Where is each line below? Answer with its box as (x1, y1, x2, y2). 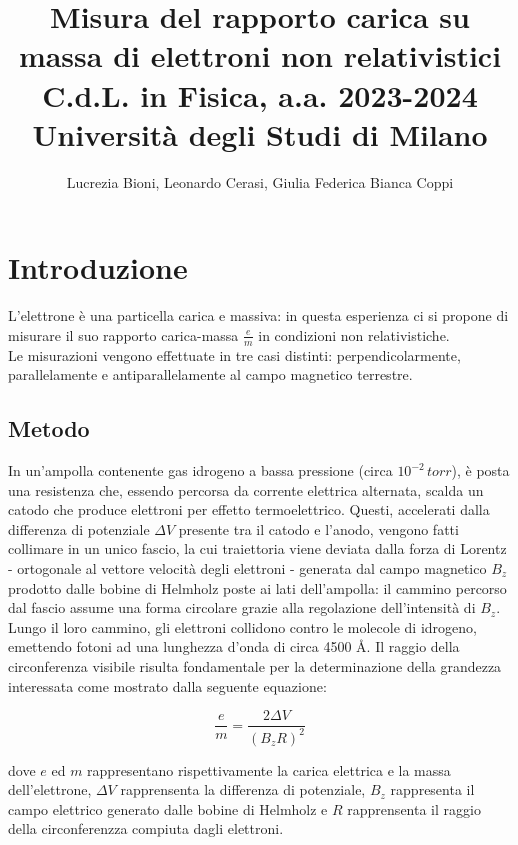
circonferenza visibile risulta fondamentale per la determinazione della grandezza (8, 655, 502, 676)
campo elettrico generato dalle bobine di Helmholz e (8, 798, 328, 819)
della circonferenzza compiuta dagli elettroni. (8, 818, 284, 839)
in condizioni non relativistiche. (258, 324, 450, 345)
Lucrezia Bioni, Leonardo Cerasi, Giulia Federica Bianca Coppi (66, 171, 454, 192)
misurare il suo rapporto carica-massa (8, 324, 239, 345)
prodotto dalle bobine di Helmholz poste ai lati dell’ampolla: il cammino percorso (8, 577, 507, 598)
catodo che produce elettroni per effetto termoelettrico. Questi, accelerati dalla (8, 499, 490, 520)
